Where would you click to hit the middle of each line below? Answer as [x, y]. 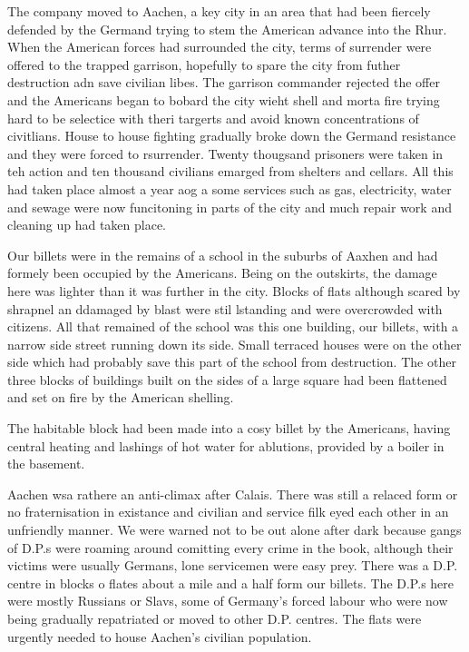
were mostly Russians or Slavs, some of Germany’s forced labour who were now [228, 601]
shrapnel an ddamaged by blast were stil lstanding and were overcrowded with [225, 308]
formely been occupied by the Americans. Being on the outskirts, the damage [222, 273]
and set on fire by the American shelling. [121, 397]
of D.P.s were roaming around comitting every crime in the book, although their [230, 547]
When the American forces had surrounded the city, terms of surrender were [220, 47]
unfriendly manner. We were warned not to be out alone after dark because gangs [234, 530]
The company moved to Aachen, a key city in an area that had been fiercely [219, 11]
